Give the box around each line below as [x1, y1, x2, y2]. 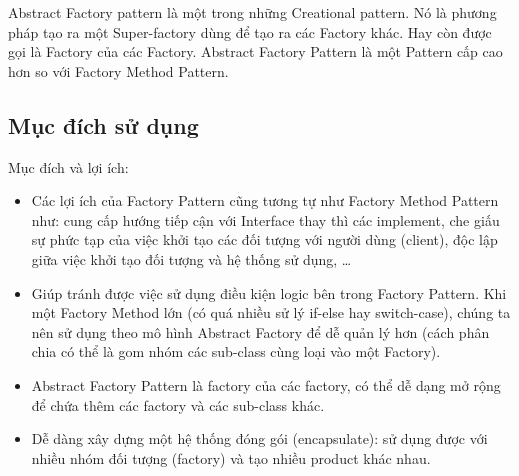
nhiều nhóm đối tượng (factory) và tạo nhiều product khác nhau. [31, 447, 431, 468]
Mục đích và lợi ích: [8, 156, 129, 177]
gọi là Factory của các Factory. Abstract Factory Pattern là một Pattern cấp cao [8, 41, 503, 62]
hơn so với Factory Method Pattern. [8, 60, 229, 81]
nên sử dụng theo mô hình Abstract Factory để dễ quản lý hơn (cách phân [31, 321, 490, 342]
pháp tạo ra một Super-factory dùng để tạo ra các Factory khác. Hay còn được [8, 21, 492, 42]
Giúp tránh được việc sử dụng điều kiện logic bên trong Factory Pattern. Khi [31, 282, 507, 303]
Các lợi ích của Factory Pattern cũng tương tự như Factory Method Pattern [31, 190, 499, 211]
